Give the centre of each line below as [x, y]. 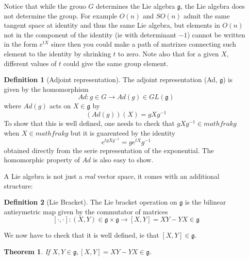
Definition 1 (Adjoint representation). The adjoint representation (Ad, [111, 79]
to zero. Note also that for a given [168, 53]
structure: [18, 185]
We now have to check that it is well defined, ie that [82, 235]
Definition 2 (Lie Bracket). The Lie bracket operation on [91, 202]
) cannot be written [216, 34]
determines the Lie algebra [135, 6]
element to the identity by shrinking [58, 53]
